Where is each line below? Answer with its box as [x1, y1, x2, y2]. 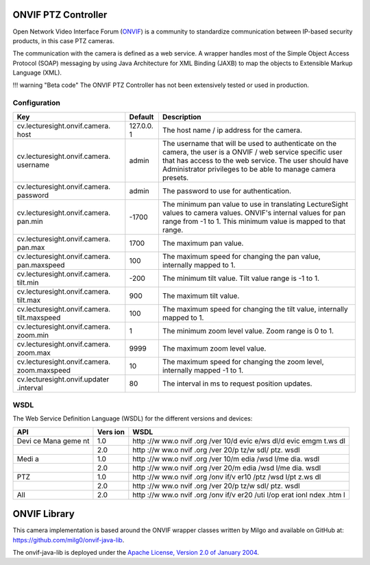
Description [162, 112, 201, 121]
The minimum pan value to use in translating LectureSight [162, 199, 349, 209]
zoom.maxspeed [16, 365, 71, 375]
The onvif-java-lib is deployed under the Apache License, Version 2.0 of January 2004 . [12, 549, 260, 557]
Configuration [12, 98, 61, 108]
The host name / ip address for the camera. [162, 125, 303, 135]
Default [129, 112, 154, 121]
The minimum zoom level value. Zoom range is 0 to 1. [162, 326, 334, 336]
